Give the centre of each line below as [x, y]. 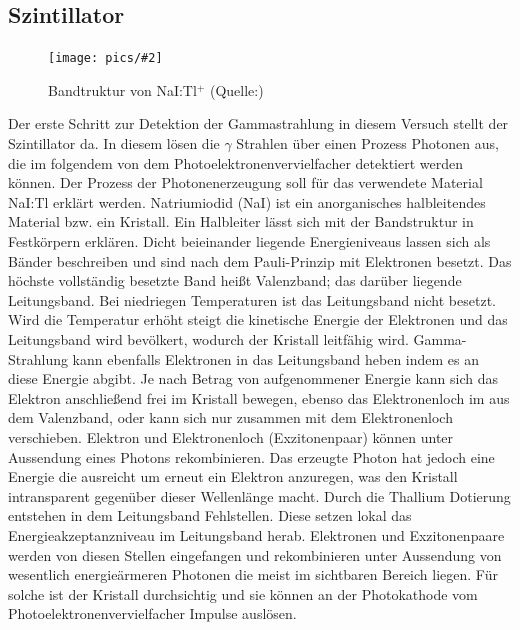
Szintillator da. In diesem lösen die [114, 143]
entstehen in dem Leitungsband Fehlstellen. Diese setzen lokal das [210, 515]
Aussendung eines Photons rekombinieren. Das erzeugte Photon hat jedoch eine [251, 456]
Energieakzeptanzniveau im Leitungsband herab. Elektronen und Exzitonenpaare [256, 534]
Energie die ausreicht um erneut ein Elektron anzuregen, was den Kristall [233, 476]
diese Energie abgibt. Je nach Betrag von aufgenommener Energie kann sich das [253, 378]
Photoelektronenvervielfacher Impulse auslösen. [152, 613]
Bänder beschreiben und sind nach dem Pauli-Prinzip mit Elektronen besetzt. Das [260, 260]
